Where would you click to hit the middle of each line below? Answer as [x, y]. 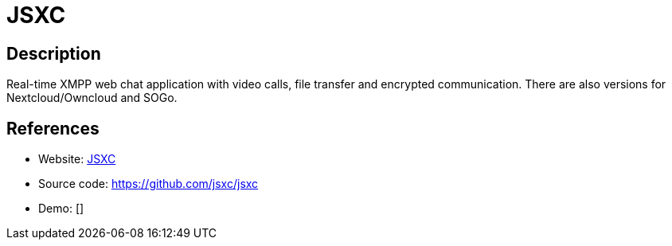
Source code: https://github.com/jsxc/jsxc [148, 184]
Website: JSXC [77, 159]
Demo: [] [61, 209]
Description [54, 53]
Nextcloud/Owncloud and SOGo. [92, 98]
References [53, 128]
